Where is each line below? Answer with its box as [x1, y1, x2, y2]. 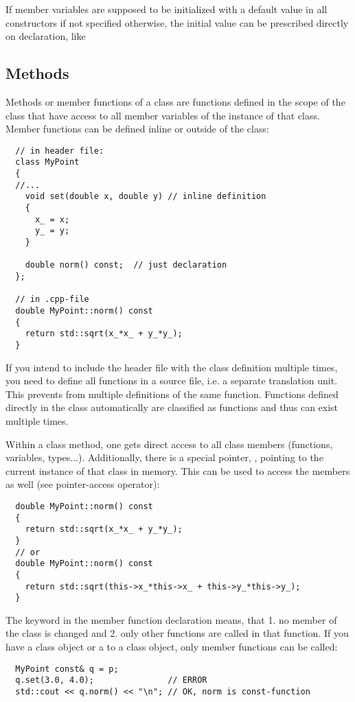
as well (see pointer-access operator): [5, 477, 160, 491]
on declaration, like [5, 29, 86, 43]
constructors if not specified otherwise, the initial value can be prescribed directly [5, 15, 349, 30]
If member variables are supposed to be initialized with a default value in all [5, 2, 328, 16]
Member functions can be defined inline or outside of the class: [5, 121, 269, 136]
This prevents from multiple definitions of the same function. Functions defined [5, 386, 339, 401]
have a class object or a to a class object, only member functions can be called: [5, 640, 338, 654]
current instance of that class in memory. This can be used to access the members [5, 463, 350, 478]
